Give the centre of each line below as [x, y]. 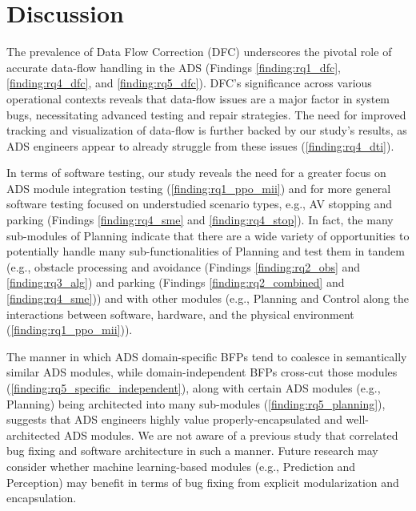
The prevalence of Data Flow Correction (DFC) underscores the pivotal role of [199, 52]
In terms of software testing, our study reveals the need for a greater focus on [196, 173]
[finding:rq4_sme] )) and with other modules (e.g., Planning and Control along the [208, 298]
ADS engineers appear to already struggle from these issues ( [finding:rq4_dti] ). [200, 145]
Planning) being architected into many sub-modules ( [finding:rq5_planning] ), [196, 403]
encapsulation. [42, 498]
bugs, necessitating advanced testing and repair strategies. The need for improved [206, 114]
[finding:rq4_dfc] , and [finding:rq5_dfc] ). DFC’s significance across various [189, 83]
